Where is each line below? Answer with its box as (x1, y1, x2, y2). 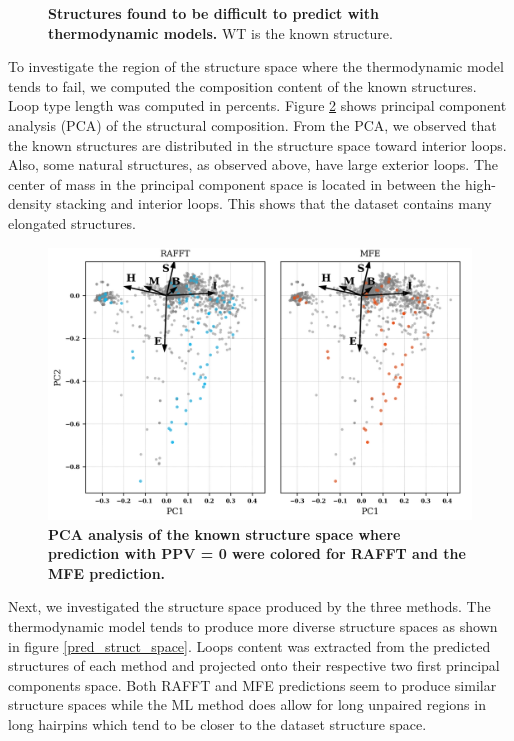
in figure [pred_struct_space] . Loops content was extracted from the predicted (8, 635, 491, 656)
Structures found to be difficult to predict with (48, 3, 379, 23)
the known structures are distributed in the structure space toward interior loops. (8, 134, 507, 155)
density (8, 193, 52, 214)
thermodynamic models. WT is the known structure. (48, 22, 393, 43)
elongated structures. (8, 212, 136, 233)
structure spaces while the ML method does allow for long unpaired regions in (8, 694, 486, 715)
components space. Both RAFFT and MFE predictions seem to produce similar (8, 674, 497, 695)
